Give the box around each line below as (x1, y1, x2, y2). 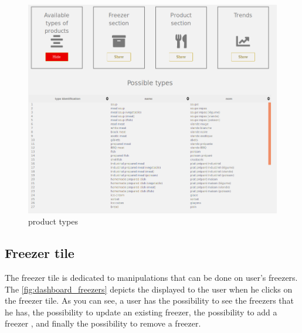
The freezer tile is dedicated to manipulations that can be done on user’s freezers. (5, 271, 298, 284)
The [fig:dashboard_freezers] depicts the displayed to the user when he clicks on (5, 283, 293, 295)
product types (28, 215, 78, 227)
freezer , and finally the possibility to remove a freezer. (5, 317, 201, 329)
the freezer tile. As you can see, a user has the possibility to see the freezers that (5, 294, 294, 307)
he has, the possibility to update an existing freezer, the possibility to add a (5, 305, 277, 318)
